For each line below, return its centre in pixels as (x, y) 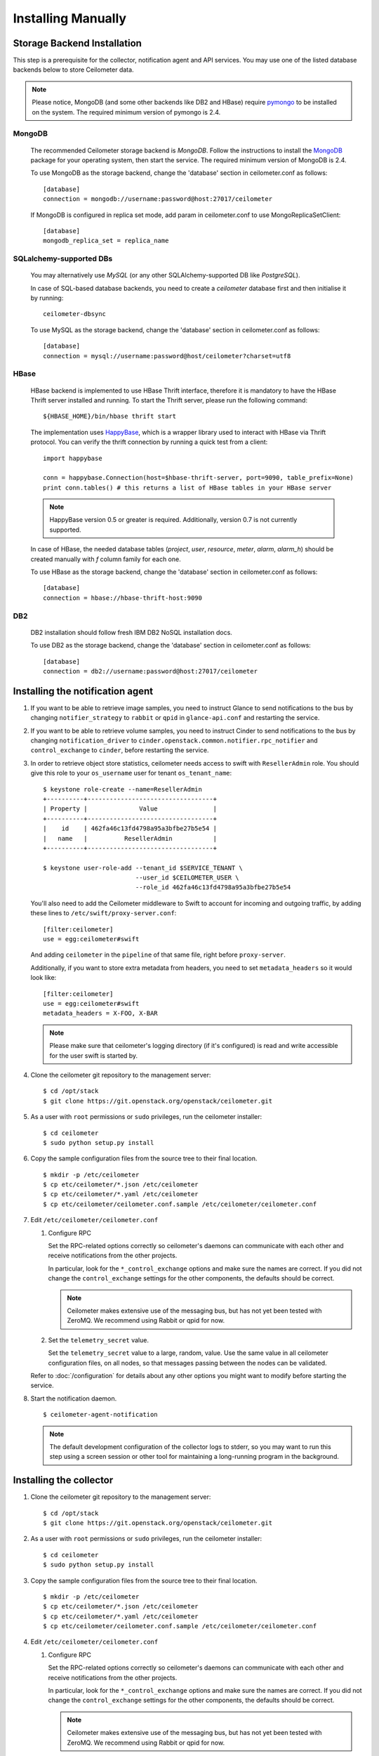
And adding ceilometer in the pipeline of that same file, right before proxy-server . (158, 955)
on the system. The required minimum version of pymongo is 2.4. (126, 112)
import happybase (73, 458)
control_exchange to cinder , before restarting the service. (120, 750)
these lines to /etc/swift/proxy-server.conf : (104, 913)
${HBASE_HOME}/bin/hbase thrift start (110, 417)
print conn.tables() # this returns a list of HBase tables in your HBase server (187, 487)
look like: (44, 978)
